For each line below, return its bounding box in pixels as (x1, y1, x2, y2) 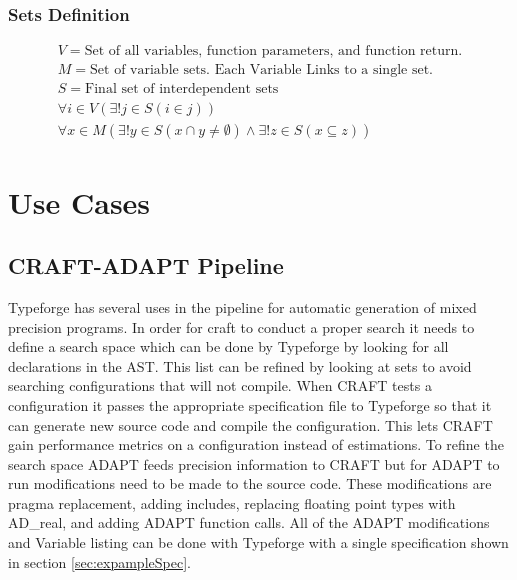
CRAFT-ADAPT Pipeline (8, 250, 284, 281)
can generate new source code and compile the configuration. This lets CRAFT (8, 414, 493, 435)
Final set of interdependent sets (85, 82, 279, 97)
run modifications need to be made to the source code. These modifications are (8, 473, 492, 494)
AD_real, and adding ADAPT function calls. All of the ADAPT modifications (8, 512, 490, 533)
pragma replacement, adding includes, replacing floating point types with (8, 492, 456, 513)
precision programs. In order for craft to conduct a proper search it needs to (8, 316, 475, 337)
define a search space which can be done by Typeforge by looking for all (8, 336, 449, 357)
